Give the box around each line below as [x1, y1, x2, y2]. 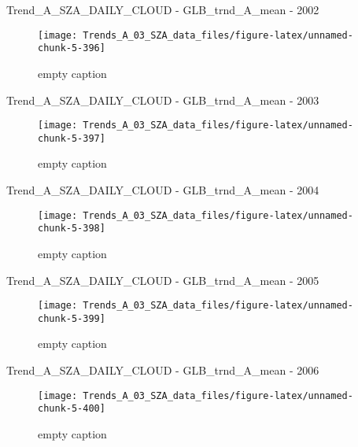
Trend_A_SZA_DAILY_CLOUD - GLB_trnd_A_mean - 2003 [6, 91, 319, 108]
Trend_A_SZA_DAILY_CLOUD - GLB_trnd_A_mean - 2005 [6, 272, 319, 288]
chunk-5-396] [38, 42, 105, 54]
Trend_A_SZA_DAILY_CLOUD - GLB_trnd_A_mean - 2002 [6, 2, 319, 17]
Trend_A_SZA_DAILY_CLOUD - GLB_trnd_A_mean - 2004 [6, 182, 319, 198]
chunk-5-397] [38, 132, 105, 144]
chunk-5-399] [38, 312, 105, 324]
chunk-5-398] [38, 223, 105, 235]
